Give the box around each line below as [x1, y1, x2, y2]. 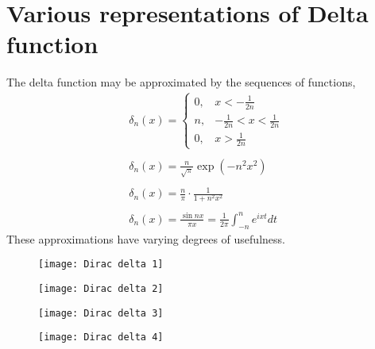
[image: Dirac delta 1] [38, 259, 164, 270]
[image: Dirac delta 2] [38, 282, 164, 294]
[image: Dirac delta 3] [38, 307, 164, 319]
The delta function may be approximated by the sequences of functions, [6, 74, 356, 90]
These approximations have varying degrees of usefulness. [6, 230, 285, 247]
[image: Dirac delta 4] [38, 332, 164, 343]
